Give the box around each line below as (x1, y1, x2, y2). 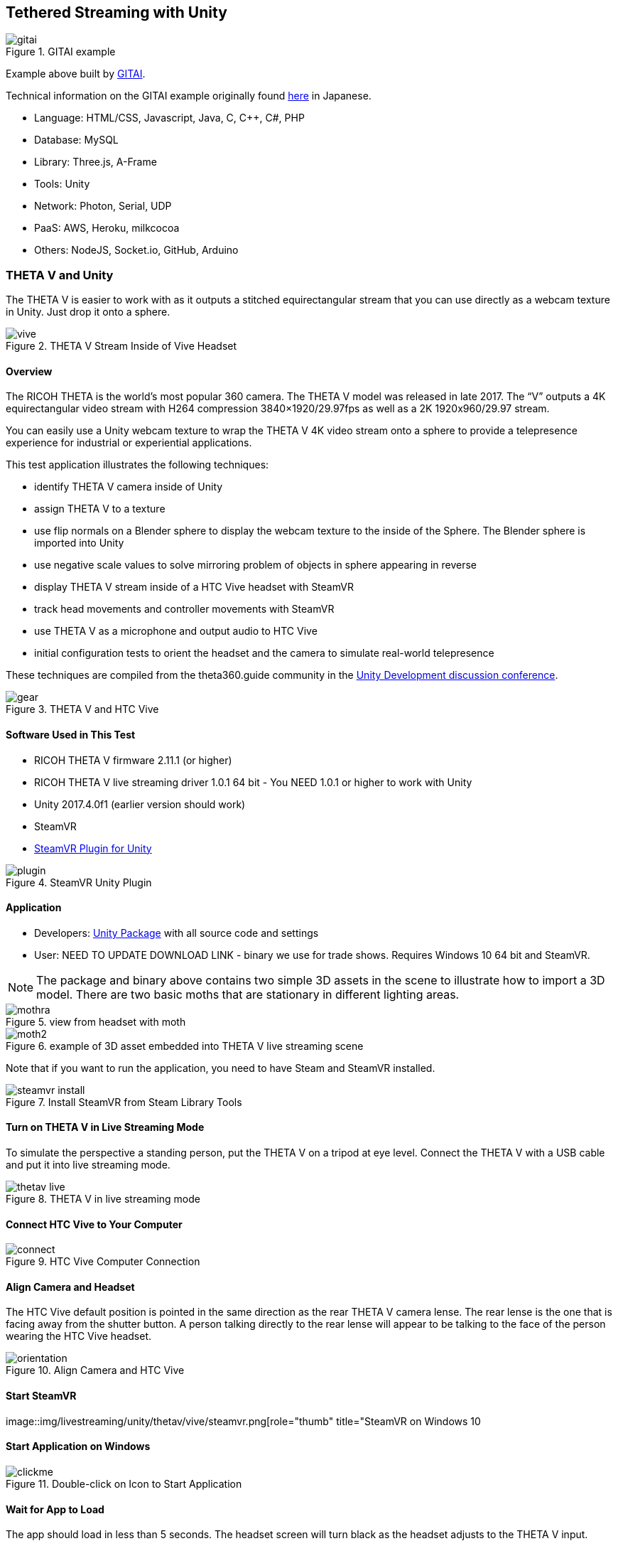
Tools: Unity (34, 178, 90, 190)
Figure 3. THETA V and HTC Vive (6, 703, 159, 716)
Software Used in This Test (6, 729, 136, 741)
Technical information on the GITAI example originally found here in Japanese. (6, 90, 372, 102)
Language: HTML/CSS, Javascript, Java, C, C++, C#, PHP (34, 112, 305, 124)
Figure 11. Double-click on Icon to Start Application (6, 1477, 242, 1490)
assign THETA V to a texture (34, 503, 166, 515)
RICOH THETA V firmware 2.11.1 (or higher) (34, 753, 232, 766)
